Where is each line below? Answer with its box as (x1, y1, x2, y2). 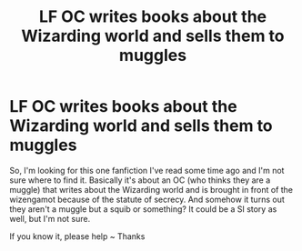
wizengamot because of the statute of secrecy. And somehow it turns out (9, 194, 285, 205)
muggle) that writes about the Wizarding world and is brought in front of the (9, 184, 294, 195)
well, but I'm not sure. (9, 213, 91, 224)
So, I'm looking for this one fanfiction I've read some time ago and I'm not (9, 165, 285, 176)
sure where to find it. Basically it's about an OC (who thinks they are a (9, 175, 271, 186)
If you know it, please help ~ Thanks (9, 230, 146, 242)
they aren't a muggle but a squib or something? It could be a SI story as (9, 203, 277, 215)
